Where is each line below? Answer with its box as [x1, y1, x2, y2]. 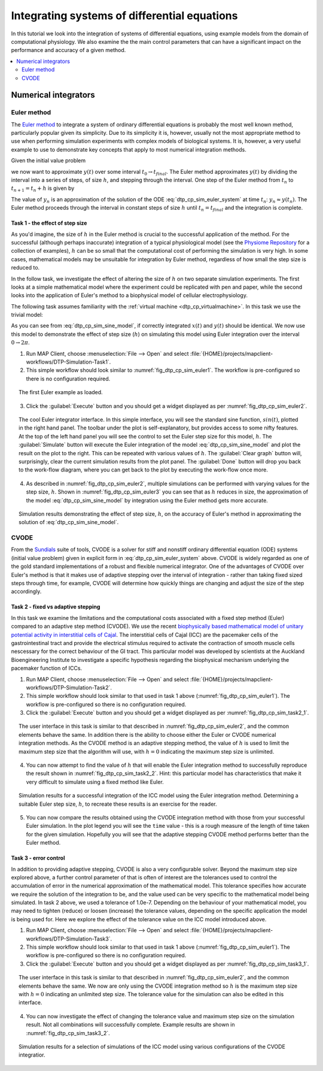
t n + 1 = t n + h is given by [11, 184, 75, 193]
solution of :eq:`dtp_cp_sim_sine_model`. [19, 519, 119, 526]
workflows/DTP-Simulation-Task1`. [26, 358, 111, 365]
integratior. [19, 1051, 45, 1058]
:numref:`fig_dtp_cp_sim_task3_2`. [26, 1029, 110, 1036]
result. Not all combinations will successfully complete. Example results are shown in [26, 1021, 236, 1028]
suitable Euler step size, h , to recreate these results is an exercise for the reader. [19, 800, 218, 807]
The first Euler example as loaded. [19, 389, 103, 396]
